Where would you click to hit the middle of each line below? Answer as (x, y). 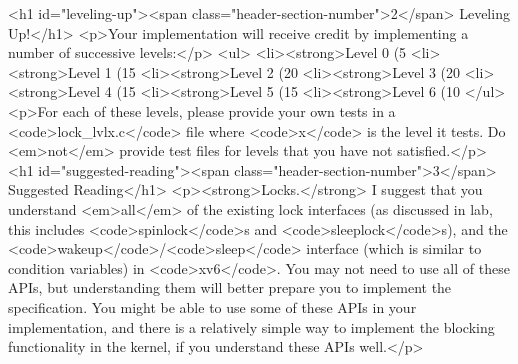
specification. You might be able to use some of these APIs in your (212, 306)
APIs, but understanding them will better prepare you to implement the (230, 287)
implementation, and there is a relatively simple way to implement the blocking (251, 326)
